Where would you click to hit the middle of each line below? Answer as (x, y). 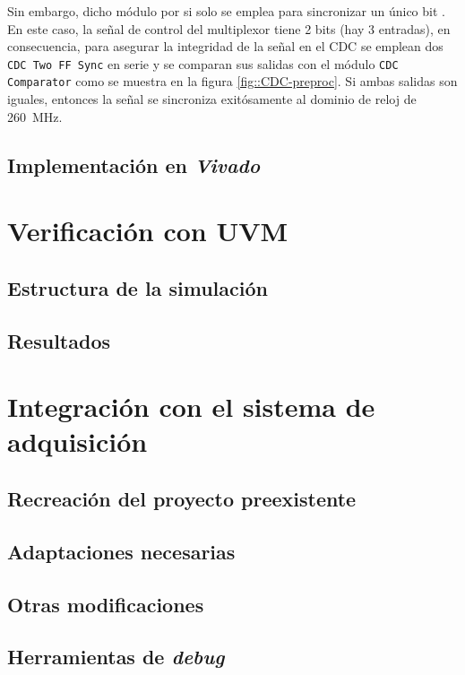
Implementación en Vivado (134, 164)
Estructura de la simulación (138, 287)
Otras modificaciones (106, 604)
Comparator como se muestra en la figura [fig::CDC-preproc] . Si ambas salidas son (232, 81)
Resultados (59, 340)
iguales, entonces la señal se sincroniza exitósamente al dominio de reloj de (212, 99)
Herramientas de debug (116, 657)
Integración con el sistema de (191, 407)
